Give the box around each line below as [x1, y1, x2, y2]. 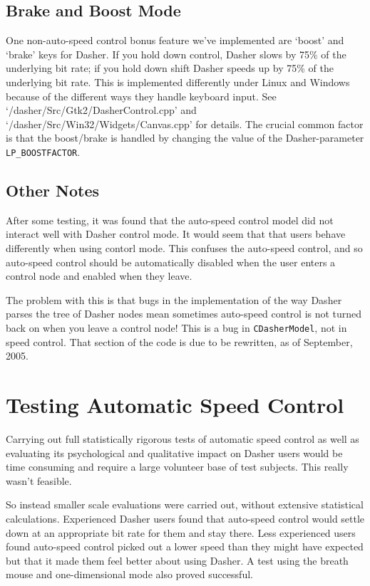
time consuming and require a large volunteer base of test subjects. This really [6, 459, 349, 474]
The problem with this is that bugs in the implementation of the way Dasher [6, 292, 342, 307]
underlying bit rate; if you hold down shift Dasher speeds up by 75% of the [6, 61, 334, 75]
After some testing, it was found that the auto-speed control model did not [6, 212, 334, 227]
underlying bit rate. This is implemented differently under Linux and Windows [6, 74, 350, 89]
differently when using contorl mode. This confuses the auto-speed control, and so [6, 241, 363, 255]
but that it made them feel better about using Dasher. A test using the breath [6, 553, 349, 567]
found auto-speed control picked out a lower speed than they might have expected [6, 539, 364, 554]
